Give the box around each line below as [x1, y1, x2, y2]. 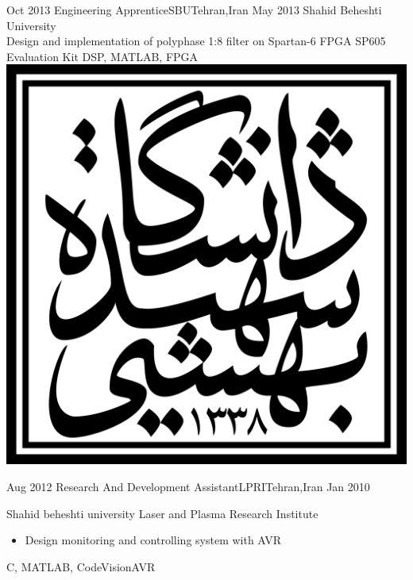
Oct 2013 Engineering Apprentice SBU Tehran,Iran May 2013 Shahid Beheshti [6, 2, 382, 17]
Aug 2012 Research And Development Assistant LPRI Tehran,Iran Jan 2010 [6, 478, 370, 494]
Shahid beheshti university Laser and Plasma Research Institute [6, 505, 318, 521]
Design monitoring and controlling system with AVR [25, 532, 282, 548]
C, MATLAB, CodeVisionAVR [6, 558, 156, 574]
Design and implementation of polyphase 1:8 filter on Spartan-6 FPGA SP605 [6, 33, 386, 49]
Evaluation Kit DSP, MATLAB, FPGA [6, 48, 199, 64]
